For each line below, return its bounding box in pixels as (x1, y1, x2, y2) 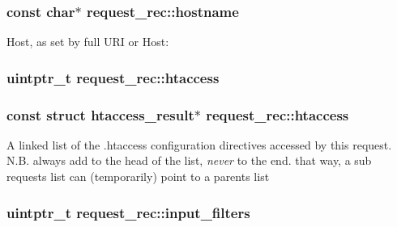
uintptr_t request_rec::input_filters (6, 202, 250, 222)
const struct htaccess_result (6, 104, 194, 124)
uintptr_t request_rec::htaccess (6, 67, 220, 87)
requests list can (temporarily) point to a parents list (6, 168, 270, 185)
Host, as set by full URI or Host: (6, 33, 169, 50)
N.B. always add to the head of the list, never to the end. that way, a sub (6, 152, 372, 169)
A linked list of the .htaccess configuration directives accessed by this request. (6, 136, 392, 153)
